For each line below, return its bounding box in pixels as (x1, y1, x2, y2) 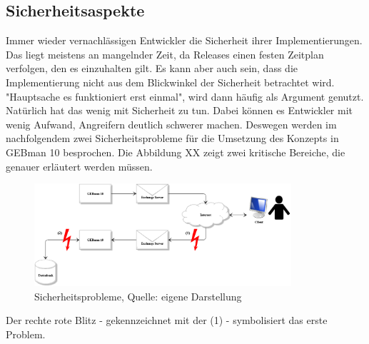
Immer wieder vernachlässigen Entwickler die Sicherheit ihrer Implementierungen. (6, 33, 363, 48)
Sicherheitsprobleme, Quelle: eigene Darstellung (34, 288, 242, 303)
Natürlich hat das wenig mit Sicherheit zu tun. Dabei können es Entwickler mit (6, 103, 353, 118)
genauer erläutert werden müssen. (6, 158, 153, 173)
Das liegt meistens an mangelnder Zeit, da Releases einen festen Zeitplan (6, 46, 324, 61)
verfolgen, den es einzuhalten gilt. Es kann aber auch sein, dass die (6, 61, 298, 76)
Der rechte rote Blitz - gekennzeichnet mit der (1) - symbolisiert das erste (6, 313, 328, 328)
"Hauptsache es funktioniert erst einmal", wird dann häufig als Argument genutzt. (6, 88, 364, 103)
